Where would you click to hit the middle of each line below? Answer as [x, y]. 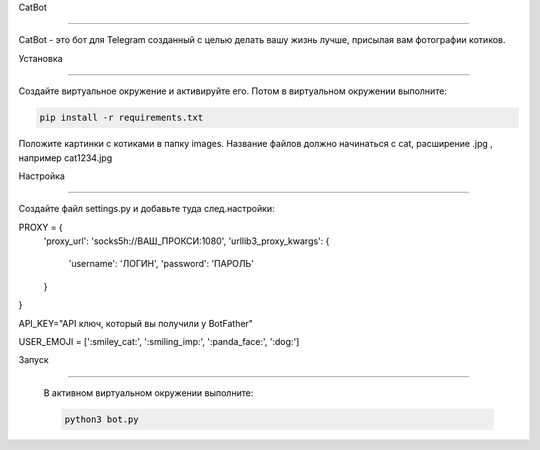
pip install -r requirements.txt [121, 118]
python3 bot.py [101, 419]
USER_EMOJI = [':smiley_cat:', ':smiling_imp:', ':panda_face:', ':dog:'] [159, 342]
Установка [41, 58]
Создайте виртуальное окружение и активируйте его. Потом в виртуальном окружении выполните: [232, 91]
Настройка [41, 176]
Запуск [33, 360]
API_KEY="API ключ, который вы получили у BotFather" [136, 323]
